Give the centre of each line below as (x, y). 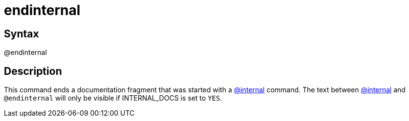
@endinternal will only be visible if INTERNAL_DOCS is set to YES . (113, 98)
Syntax (22, 34)
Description (33, 71)
